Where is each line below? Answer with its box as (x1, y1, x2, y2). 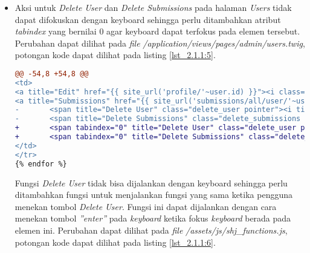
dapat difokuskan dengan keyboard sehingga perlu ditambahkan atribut (15, 13, 281, 25)
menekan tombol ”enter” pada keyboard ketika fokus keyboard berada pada (15, 212, 291, 225)
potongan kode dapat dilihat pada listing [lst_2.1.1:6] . (15, 235, 216, 248)
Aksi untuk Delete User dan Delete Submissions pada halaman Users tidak (15, 1, 292, 13)
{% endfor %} (15, 159, 67, 168)
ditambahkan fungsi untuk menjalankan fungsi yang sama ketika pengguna (15, 188, 292, 201)
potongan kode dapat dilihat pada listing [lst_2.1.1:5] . (15, 48, 216, 61)
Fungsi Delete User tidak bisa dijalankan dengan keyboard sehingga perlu (15, 176, 288, 189)
